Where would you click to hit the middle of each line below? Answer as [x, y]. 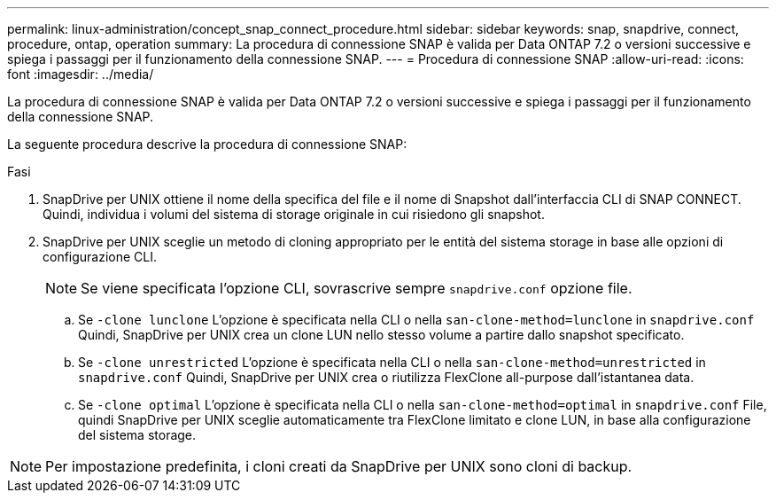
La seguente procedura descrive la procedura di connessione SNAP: [207, 144]
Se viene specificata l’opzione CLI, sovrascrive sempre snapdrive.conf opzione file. [357, 288]
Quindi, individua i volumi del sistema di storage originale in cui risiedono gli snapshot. [294, 214]
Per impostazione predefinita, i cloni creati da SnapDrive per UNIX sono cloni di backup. [339, 466]
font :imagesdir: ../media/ [81, 74]
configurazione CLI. [100, 257]
